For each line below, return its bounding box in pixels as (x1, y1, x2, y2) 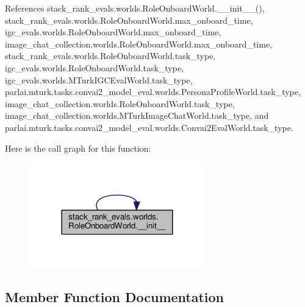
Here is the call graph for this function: (5, 141, 151, 154)
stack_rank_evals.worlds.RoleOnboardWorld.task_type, (5, 49, 216, 62)
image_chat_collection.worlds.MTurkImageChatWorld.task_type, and (5, 109, 269, 122)
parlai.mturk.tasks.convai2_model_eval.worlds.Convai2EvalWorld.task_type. (5, 121, 293, 133)
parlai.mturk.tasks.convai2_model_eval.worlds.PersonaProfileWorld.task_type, (5, 85, 301, 98)
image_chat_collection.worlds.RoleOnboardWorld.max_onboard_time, (5, 37, 272, 50)
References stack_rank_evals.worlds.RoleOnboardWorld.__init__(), (5, 2, 265, 14)
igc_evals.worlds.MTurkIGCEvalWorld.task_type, (5, 73, 193, 86)
